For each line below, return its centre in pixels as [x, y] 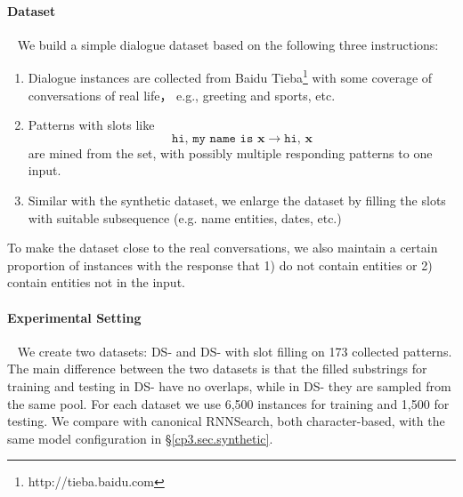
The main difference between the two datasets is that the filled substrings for [217, 369]
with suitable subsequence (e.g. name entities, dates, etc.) [185, 217]
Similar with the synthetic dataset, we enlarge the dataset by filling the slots [237, 200]
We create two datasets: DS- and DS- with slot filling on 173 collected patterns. [235, 351]
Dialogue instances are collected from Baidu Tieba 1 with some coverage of [230, 76]
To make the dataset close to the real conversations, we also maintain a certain [223, 248]
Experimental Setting [74, 317]
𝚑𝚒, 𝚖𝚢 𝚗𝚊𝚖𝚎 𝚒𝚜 [212, 138]
